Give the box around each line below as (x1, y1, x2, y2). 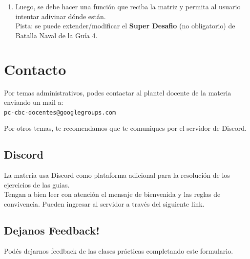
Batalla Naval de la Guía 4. (15, 30, 98, 40)
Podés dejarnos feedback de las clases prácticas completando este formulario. (4, 245, 233, 256)
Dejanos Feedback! (4, 222, 100, 237)
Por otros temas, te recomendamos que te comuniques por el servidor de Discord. (4, 123, 247, 133)
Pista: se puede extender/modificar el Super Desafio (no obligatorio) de (15, 21, 235, 31)
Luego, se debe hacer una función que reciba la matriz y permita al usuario (15, 1, 241, 11)
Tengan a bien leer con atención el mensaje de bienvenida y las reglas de (4, 189, 221, 199)
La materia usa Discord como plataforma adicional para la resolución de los (4, 170, 230, 180)
